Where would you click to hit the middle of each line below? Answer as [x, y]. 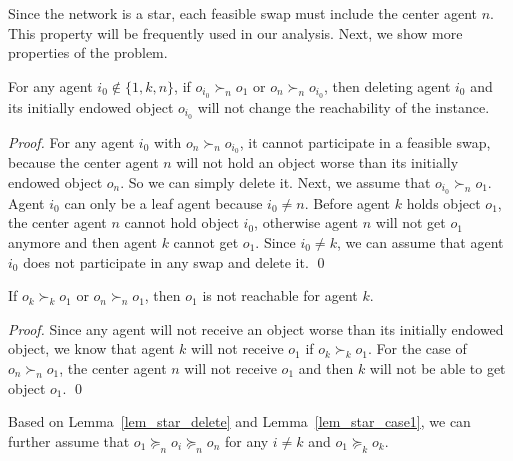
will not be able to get [437, 367]
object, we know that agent [91, 348]
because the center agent [83, 162]
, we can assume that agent [420, 242]
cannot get [206, 242]
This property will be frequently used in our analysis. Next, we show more [235, 32]
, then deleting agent [387, 85]
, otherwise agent [306, 222]
